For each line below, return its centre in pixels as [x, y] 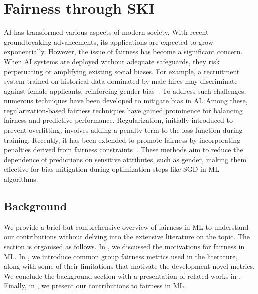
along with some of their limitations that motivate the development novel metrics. [129, 266]
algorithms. [21, 179]
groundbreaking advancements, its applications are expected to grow [109, 42]
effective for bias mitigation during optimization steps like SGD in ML [112, 169]
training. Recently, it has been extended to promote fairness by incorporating [122, 140]
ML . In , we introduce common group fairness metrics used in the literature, [121, 256]
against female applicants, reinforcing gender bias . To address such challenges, [125, 91]
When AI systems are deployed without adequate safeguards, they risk [112, 61]
